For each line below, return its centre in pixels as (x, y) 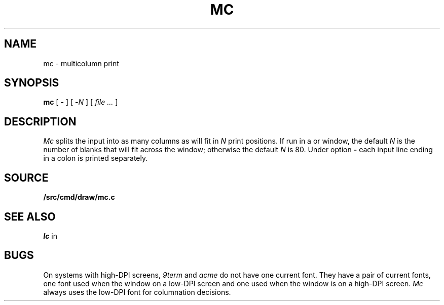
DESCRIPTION (40, 121)
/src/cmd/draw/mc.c (79, 197)
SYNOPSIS (32, 83)
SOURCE (26, 178)
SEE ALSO (30, 216)
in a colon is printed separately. (96, 158)
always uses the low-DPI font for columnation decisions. (137, 292)
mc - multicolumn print (81, 63)
